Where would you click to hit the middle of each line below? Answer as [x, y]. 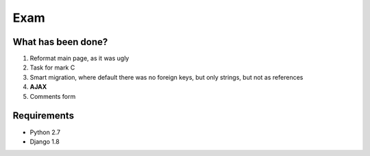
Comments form [53, 96]
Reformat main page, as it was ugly [79, 59]
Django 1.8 [45, 141]
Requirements [44, 116]
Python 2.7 [45, 132]
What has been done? [60, 42]
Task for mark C [52, 67]
